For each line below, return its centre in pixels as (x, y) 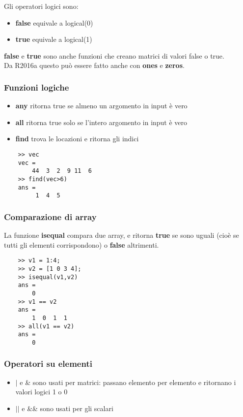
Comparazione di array (50, 216)
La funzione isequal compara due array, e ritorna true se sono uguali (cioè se (121, 235)
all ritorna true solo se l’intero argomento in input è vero (101, 122)
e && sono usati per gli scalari (67, 408)
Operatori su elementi (48, 364)
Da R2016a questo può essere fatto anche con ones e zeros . (94, 65)
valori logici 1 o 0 (41, 392)
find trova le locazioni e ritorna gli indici (77, 139)
